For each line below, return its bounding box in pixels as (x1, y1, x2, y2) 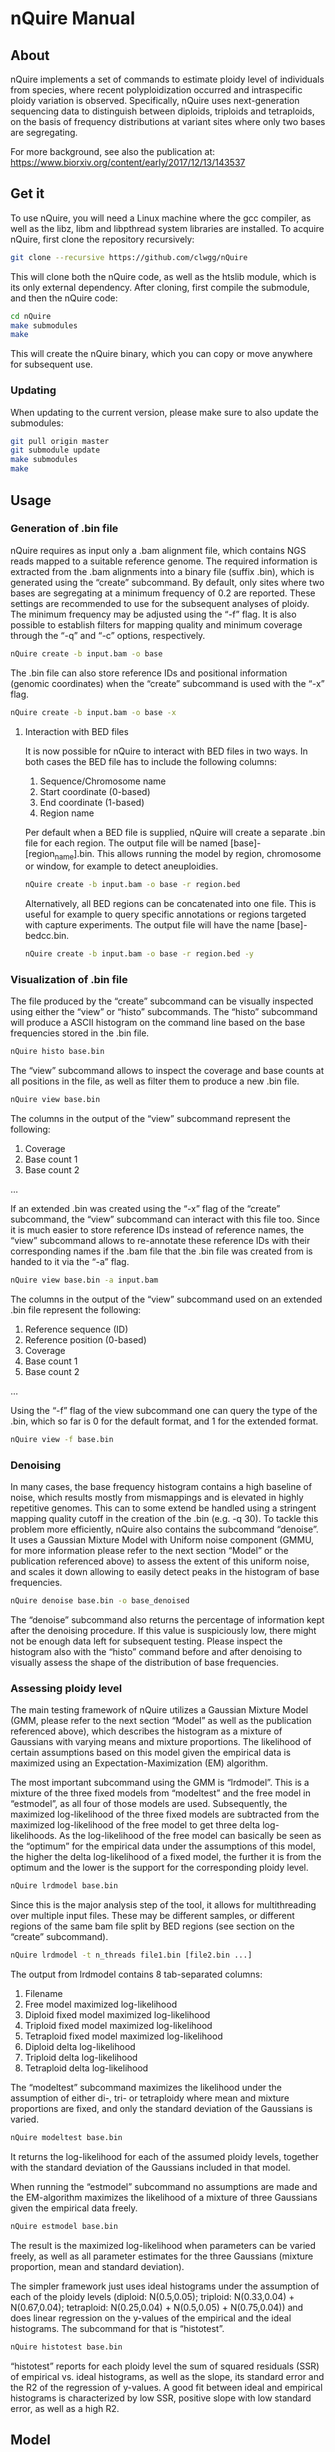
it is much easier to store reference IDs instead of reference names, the (10, 1224, 305, 1236)
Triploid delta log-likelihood (24, 2052, 138, 2064)
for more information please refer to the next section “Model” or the (10, 1545, 289, 1557)
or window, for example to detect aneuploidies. (24, 860, 219, 872)
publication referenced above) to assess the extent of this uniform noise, (10, 1555, 310, 1567)
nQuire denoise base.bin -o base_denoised (10, 1596, 190, 1606)
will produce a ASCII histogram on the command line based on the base (10, 1017, 306, 1029)
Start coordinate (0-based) (39, 785, 151, 797)
